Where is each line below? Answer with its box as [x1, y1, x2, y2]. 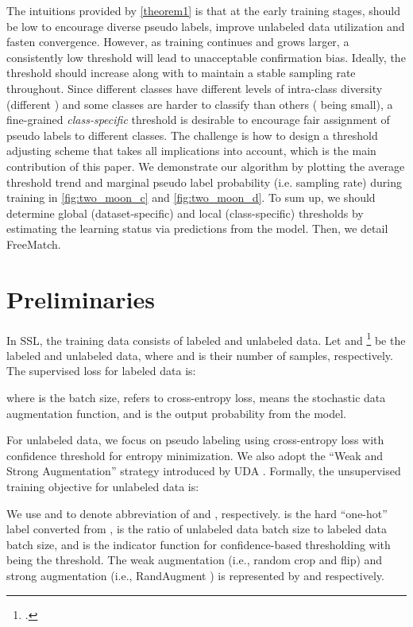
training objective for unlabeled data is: [6, 478, 199, 495]
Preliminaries [6, 282, 155, 315]
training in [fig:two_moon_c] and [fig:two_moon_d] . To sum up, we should [6, 189, 376, 206]
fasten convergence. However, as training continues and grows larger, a [6, 33, 349, 50]
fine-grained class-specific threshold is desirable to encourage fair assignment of [6, 111, 390, 128]
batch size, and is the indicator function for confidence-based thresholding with [6, 536, 391, 552]
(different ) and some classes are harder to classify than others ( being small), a [6, 95, 393, 112]
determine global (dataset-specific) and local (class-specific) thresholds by [6, 204, 364, 221]
